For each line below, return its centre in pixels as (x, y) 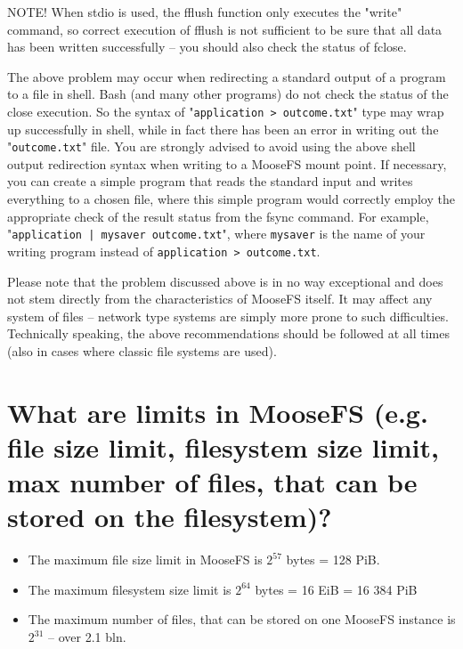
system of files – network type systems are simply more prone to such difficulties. (228, 316)
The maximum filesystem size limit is (130, 589)
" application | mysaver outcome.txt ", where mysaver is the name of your (216, 234)
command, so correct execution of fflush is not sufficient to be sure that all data (225, 29)
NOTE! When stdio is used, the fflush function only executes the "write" (205, 12)
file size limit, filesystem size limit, (223, 446)
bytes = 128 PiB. (333, 560)
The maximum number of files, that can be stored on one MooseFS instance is (242, 619)
